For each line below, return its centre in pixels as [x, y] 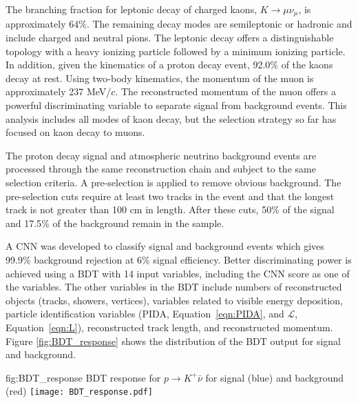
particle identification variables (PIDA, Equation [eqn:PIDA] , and [145, 314]
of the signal [308, 209]
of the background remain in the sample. [138, 223]
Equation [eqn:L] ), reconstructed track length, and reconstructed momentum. [169, 327]
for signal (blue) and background [275, 377]
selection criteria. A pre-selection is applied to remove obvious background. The [173, 182]
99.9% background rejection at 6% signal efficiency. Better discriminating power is [179, 259]
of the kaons [307, 65]
